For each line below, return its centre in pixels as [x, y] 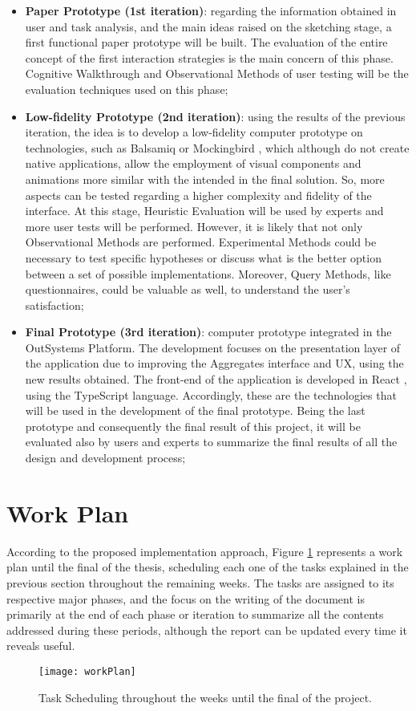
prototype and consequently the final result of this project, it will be [193, 426]
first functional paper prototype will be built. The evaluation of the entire [206, 42]
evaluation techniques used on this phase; [127, 89]
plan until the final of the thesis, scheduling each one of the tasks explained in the [208, 567]
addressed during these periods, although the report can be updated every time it [207, 630]
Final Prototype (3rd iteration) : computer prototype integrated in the [208, 332]
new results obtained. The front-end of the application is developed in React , [216, 379]
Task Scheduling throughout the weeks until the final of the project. [205, 697]
